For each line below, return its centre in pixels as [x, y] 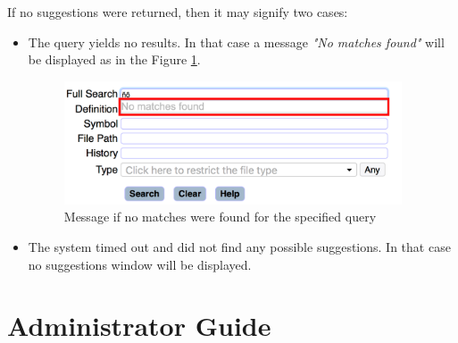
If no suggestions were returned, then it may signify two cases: [178, 12]
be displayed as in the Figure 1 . [114, 59]
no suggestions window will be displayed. [140, 264]
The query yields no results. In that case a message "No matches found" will [236, 42]
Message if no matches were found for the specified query [220, 217]
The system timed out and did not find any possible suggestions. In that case [239, 247]
